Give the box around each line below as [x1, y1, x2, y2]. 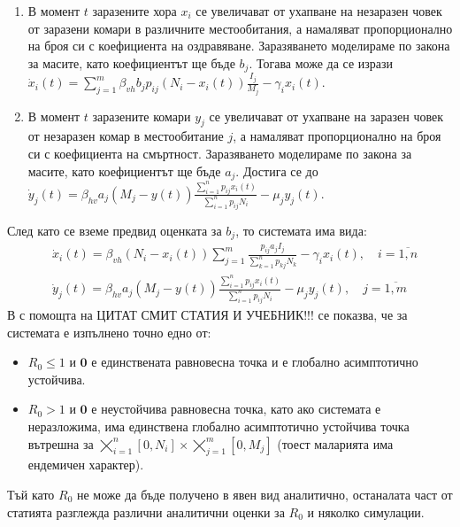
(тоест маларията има [277, 434, 394, 453]
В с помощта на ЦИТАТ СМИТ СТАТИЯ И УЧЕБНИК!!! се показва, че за [7, 306, 408, 324]
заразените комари [92, 106, 191, 125]
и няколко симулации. [307, 502, 425, 521]
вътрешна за [27, 434, 94, 453]
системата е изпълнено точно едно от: [7, 322, 211, 341]
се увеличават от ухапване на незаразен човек [195, 2, 442, 19]
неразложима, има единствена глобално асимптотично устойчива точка [27, 416, 410, 435]
